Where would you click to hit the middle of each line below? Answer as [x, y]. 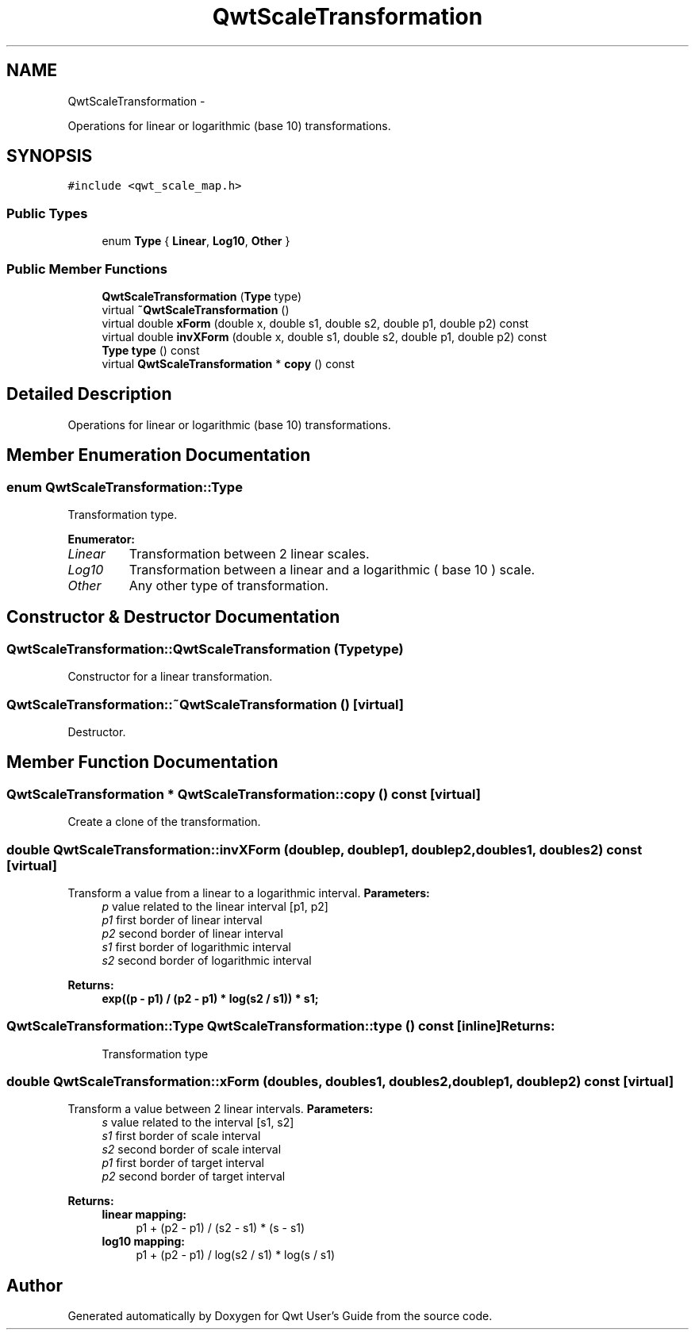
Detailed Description [89, 394]
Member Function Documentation [142, 762]
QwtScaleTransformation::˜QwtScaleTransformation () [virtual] [205, 704]
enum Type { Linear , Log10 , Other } [196, 241]
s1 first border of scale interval [181, 1136]
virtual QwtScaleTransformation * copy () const [228, 363]
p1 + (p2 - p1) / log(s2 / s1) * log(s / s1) [236, 1255]
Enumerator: [102, 539]
